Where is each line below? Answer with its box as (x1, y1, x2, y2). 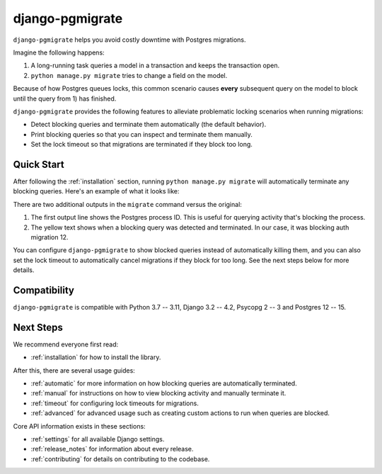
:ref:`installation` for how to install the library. (30, 353, 161, 361)
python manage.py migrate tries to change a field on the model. (30, 71, 228, 79)
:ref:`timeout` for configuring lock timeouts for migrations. (30, 399, 199, 407)
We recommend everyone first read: (13, 340, 119, 349)
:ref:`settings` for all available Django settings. (30, 435, 165, 444)
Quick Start (13, 158, 64, 170)
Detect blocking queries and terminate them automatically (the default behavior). (30, 120, 267, 129)
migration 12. (30, 232, 69, 241)
